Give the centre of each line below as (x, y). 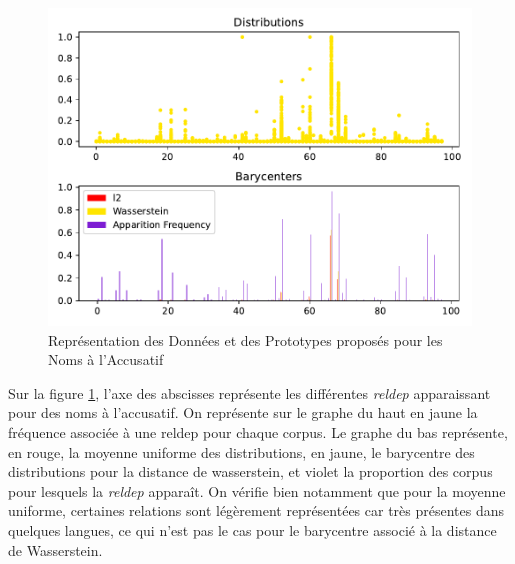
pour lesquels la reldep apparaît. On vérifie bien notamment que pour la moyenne (257, 490)
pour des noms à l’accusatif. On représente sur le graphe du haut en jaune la (243, 412)
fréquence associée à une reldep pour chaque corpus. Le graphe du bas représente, (258, 431)
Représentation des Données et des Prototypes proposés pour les (245, 339)
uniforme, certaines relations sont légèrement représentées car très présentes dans (256, 510)
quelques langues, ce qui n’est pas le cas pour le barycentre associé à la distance (252, 529)
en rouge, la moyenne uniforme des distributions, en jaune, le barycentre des (241, 451)
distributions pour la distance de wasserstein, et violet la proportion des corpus (250, 471)
